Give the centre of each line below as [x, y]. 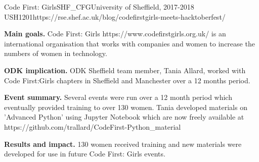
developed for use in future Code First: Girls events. [85, 154]
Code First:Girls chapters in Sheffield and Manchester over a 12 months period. [127, 80]
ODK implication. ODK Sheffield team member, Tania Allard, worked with [125, 70]
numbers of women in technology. [56, 53]
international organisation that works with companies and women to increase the [129, 43]
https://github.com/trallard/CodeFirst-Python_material [93, 126]
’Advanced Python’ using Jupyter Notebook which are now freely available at [124, 117]
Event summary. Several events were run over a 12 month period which [118, 97]
